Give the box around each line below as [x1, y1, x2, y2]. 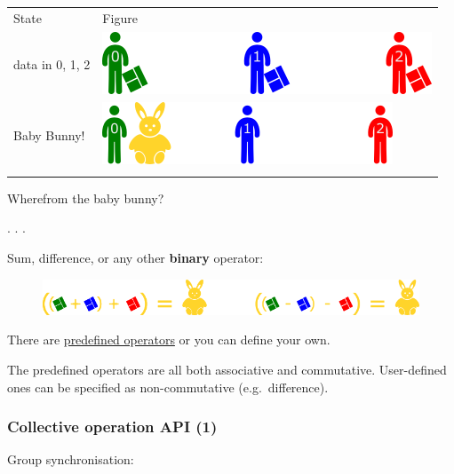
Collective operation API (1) [7, 415, 218, 438]
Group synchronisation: [7, 450, 134, 469]
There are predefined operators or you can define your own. [7, 330, 331, 349]
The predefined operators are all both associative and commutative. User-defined [7, 360, 447, 379]
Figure [102, 8, 138, 27]
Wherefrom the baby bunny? [7, 188, 164, 207]
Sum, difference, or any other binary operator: [7, 248, 264, 266]
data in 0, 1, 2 [13, 55, 91, 74]
